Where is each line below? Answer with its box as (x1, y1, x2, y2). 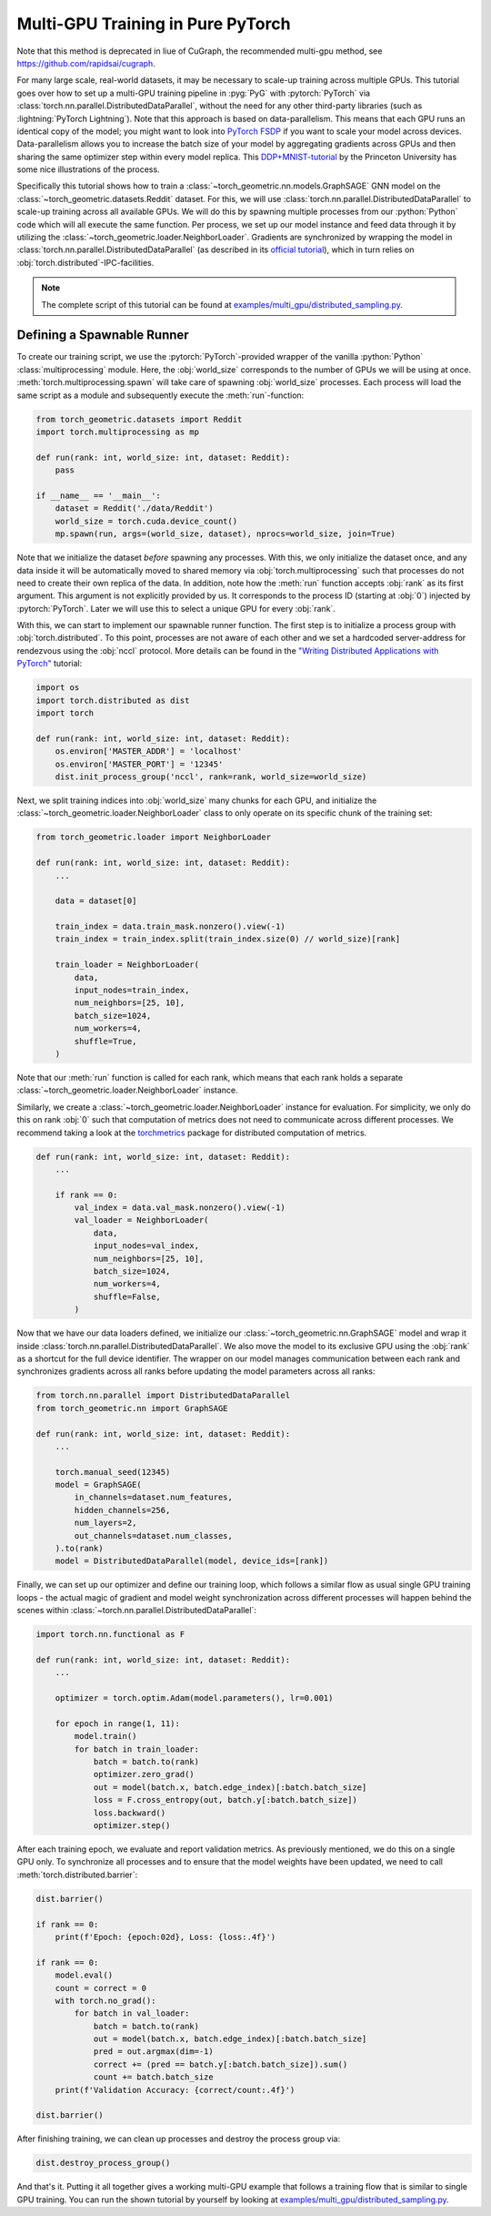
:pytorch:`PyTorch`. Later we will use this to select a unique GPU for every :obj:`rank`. (16, 603, 336, 614)
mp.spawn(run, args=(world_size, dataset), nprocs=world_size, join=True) (55, 529, 396, 539)
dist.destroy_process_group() (35, 2158, 171, 2169)
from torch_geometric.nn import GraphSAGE (35, 1403, 228, 1413)
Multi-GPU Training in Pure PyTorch (16, 14, 291, 34)
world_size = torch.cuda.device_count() (55, 515, 238, 526)
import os (35, 683, 80, 693)
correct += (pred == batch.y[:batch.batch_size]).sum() (93, 2058, 348, 2069)
